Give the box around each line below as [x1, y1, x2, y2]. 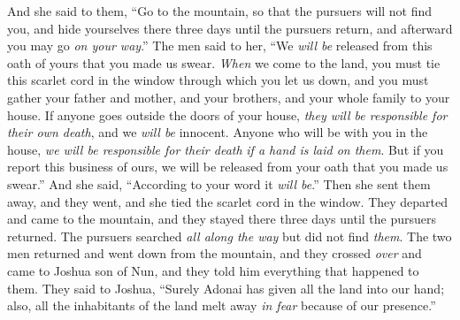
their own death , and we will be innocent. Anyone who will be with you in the [7, 123, 428, 141]
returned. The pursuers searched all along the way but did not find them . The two [7, 226, 452, 245]
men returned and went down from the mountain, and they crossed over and [7, 244, 422, 263]
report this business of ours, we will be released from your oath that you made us [7, 157, 448, 176]
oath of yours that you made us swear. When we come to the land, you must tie [7, 53, 441, 72]
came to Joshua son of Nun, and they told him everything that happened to [7, 261, 419, 279]
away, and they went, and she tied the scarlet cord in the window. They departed [7, 192, 448, 210]
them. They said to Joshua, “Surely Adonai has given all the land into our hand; [7, 278, 445, 297]
